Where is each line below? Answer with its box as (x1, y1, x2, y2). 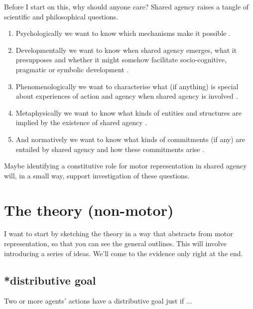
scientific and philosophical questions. (4, 11, 118, 21)
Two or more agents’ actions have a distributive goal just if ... (4, 296, 192, 306)
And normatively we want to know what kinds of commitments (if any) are (15, 134, 246, 144)
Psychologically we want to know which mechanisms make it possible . (15, 28, 231, 38)
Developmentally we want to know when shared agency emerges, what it (15, 44, 237, 55)
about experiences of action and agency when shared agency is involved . (15, 91, 238, 101)
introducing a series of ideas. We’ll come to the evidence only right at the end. (4, 248, 243, 258)
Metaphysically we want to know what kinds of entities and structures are (15, 107, 242, 118)
